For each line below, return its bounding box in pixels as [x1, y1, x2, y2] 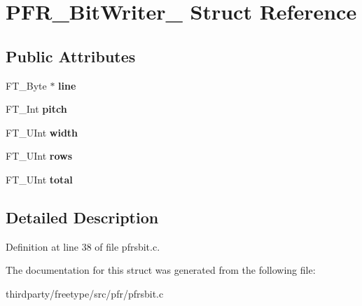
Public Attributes [6, 45, 136, 67]
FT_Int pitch [6, 102, 67, 116]
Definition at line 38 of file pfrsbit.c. [6, 239, 160, 253]
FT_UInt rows [6, 148, 73, 163]
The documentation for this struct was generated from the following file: [6, 263, 316, 277]
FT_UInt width [6, 125, 78, 139]
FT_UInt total [6, 172, 73, 186]
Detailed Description [6, 206, 159, 228]
